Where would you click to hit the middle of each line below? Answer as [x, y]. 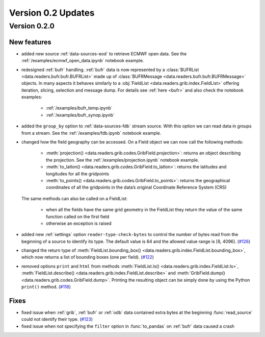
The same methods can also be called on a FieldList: [74, 198]
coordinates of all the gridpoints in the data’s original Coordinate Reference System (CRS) [136, 187]
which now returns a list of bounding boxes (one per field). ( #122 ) [88, 257]
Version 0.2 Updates [52, 13]
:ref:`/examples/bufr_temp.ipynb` [79, 108]
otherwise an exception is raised [79, 223]
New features [30, 42]
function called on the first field [78, 217]
